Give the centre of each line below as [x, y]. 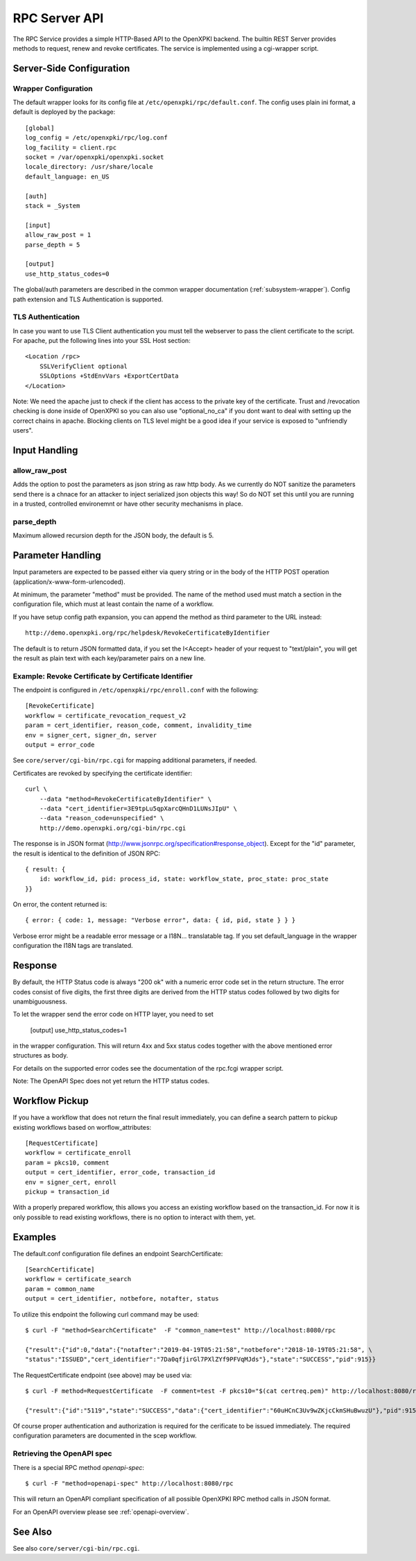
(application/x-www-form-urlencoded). [69, 582]
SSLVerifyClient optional [84, 366]
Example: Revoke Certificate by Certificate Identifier [103, 676]
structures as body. [41, 1055]
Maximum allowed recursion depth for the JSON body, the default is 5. [113, 535]
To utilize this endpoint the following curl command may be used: [106, 1314]
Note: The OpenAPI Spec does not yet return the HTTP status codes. [111, 1081]
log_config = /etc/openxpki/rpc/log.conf [96, 138]
